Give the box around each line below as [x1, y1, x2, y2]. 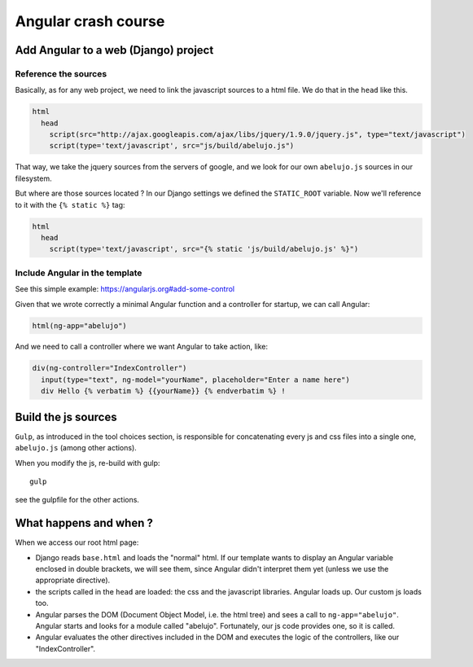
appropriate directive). [35, 575, 111, 586]
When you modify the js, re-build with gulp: [15, 458, 160, 467]
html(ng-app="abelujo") [32, 321, 128, 330]
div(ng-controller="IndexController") [32, 363, 187, 373]
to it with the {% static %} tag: [15, 200, 125, 209]
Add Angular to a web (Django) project [15, 43, 214, 57]
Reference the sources [15, 68, 107, 79]
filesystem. [15, 173, 52, 183]
